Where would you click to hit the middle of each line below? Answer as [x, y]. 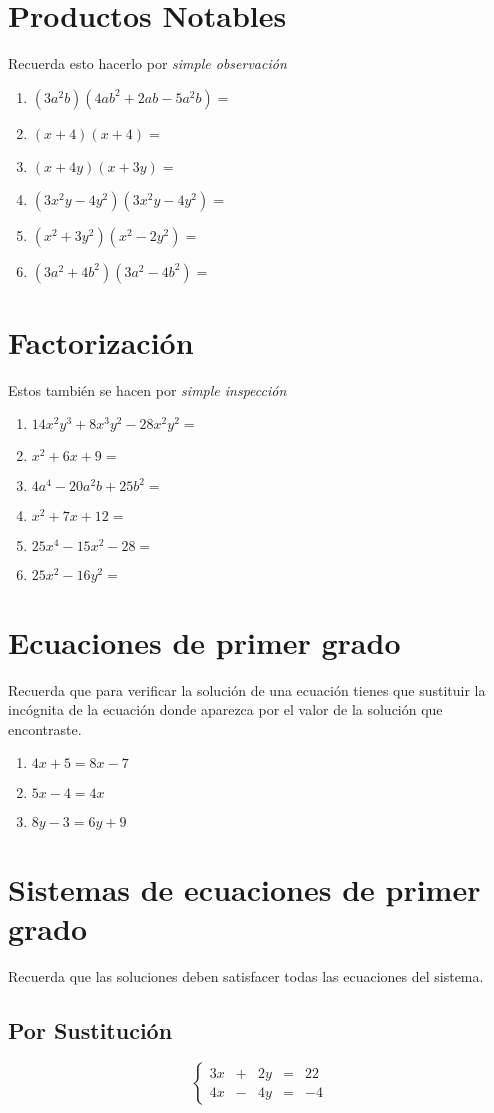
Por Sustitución [90, 1029]
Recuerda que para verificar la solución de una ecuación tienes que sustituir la [247, 689]
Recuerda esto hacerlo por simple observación [147, 63]
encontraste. [45, 728]
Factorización [101, 341]
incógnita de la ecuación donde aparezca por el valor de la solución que [225, 709]
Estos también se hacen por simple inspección [147, 389]
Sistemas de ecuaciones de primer [244, 888]
